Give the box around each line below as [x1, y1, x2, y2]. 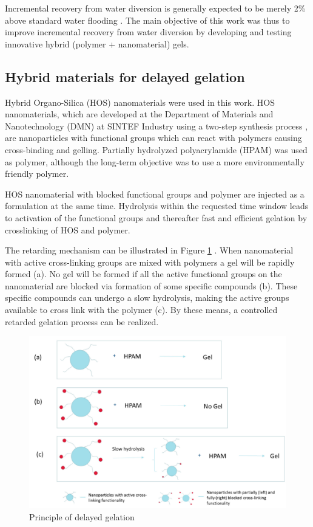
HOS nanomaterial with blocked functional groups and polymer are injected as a [5, 187, 305, 200]
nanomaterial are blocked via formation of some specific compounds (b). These [5, 279, 298, 292]
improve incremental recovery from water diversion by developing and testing [5, 26, 292, 38]
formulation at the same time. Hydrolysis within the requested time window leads [5, 199, 309, 212]
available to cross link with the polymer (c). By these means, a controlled [5, 303, 278, 316]
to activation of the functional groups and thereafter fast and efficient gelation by [5, 211, 308, 224]
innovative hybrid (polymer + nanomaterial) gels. [5, 37, 189, 50]
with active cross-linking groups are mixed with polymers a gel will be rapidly [5, 255, 295, 268]
